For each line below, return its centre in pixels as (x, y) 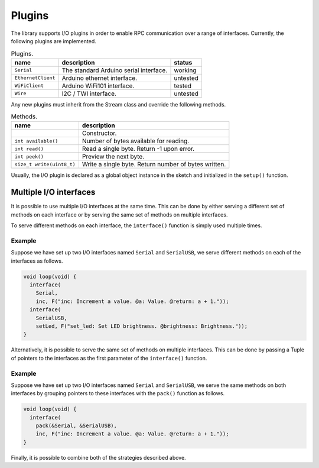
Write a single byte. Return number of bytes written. (154, 164)
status (183, 62)
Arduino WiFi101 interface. (98, 86)
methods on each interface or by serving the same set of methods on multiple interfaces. (119, 214)
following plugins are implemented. (54, 41)
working (185, 70)
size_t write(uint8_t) (45, 164)
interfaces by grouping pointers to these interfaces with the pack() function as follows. (118, 393)
